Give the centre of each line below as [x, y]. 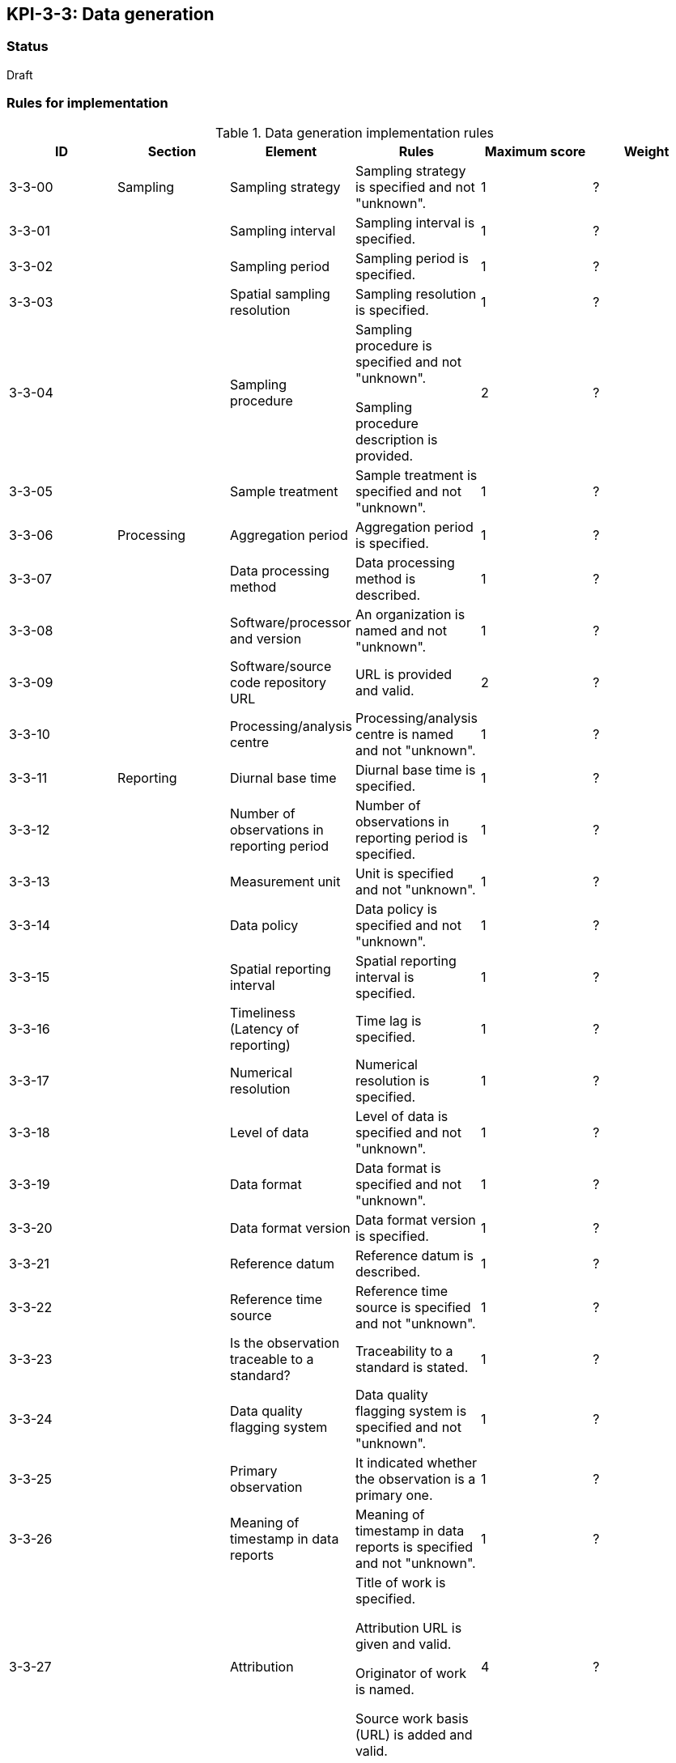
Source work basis [412, 1718]
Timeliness [262, 1012]
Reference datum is [414, 1255]
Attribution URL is [408, 1627]
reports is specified [414, 1546]
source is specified [413, 1307]
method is [385, 578]
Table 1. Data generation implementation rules [355, 132]
